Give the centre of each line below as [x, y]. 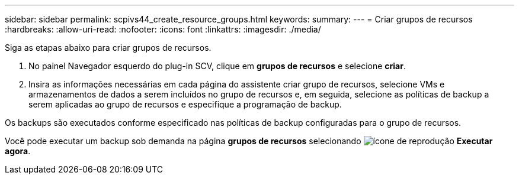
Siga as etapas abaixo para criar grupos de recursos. [108, 48]
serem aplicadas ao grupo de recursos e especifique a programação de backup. [185, 104]
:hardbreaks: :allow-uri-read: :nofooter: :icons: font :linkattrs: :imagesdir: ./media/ [163, 29]
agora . [18, 151]
